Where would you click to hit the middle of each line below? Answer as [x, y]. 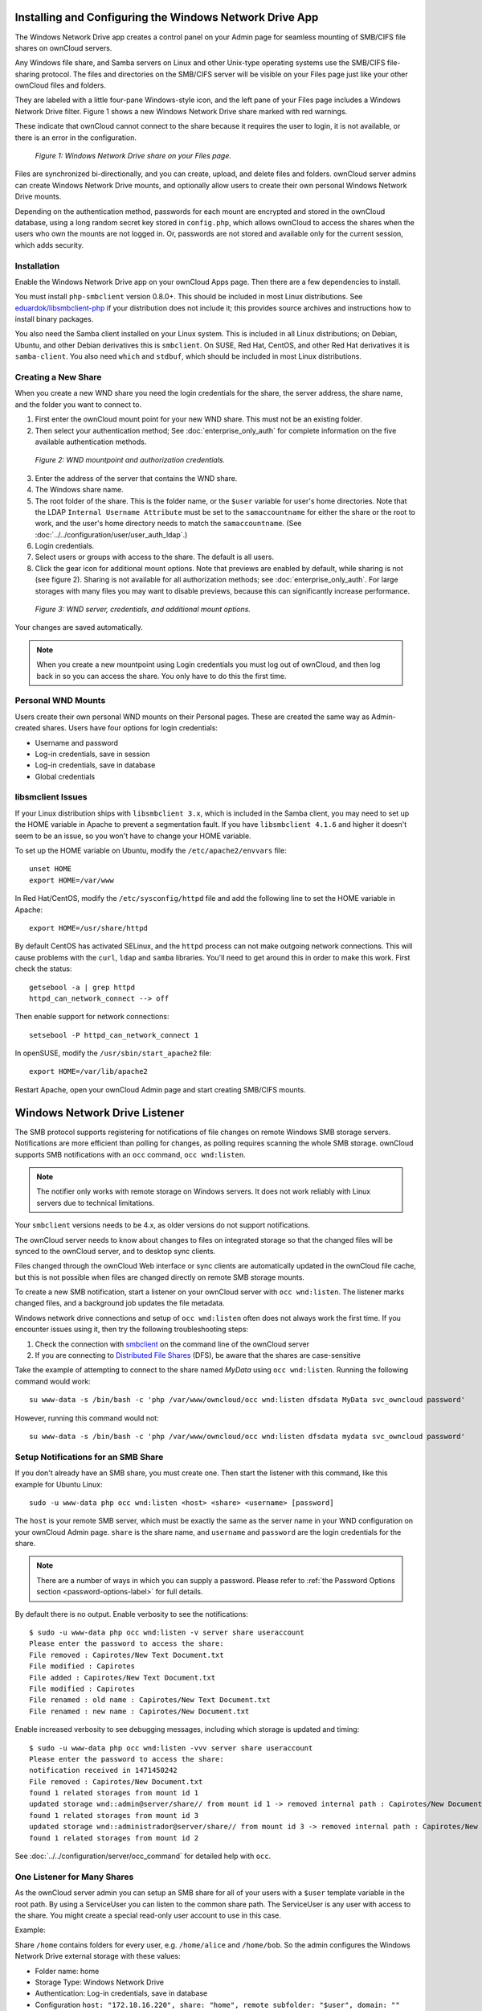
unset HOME [51, 869]
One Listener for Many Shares [74, 1877]
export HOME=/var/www [71, 880]
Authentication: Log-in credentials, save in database [121, 1993]
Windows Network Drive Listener [100, 1113]
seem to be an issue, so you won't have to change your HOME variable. [133, 836]
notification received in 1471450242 [104, 1770]
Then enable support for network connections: [92, 1017]
